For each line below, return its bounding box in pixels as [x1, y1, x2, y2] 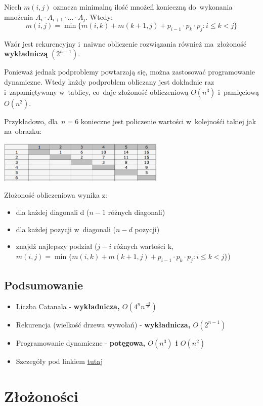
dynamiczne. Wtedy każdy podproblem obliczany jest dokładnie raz [4, 77, 214, 87]
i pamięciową [218, 86, 259, 97]
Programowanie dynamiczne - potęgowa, [16, 337, 145, 348]
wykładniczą [4, 48, 48, 59]
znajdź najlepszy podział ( [16, 241, 98, 251]
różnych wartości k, [113, 241, 173, 251]
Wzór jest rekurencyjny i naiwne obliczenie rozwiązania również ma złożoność [4, 38, 247, 49]
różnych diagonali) [108, 207, 165, 217]
